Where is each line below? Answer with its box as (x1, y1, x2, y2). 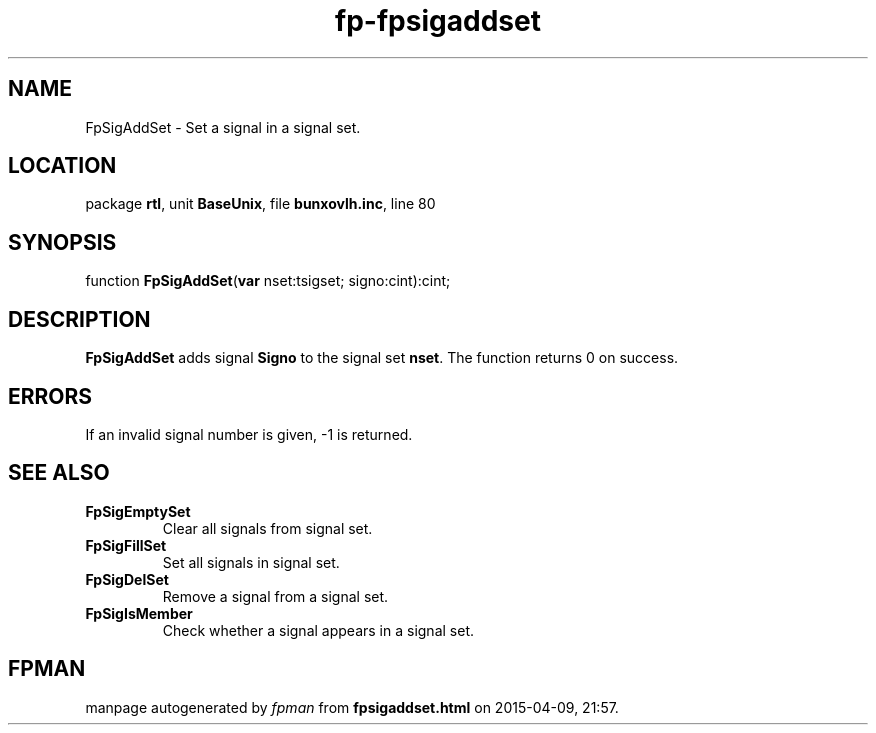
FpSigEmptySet (85, 502, 191, 520)
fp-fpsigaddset (335, 4, 541, 38)
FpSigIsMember (85, 604, 193, 622)
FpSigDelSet (85, 570, 169, 588)
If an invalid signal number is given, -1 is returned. (85, 425, 413, 443)
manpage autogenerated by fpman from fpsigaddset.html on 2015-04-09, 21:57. (85, 698, 619, 716)
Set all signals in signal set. (162, 553, 340, 571)
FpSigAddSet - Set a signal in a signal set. (85, 118, 361, 136)
